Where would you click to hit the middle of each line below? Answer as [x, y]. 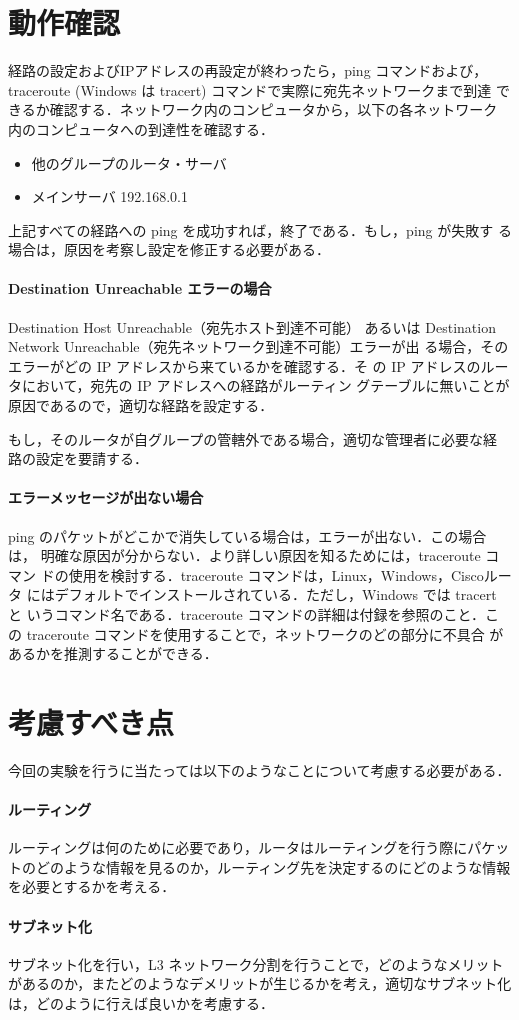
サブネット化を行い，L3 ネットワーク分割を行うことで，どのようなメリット [256, 963]
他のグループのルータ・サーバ [129, 162]
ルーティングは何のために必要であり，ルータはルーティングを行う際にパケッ [259, 847]
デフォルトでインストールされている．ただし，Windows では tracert [275, 594]
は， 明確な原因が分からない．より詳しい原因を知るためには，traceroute [244, 555]
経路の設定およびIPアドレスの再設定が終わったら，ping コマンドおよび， [248, 70]
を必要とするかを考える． [92, 886]
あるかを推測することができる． [113, 653]
